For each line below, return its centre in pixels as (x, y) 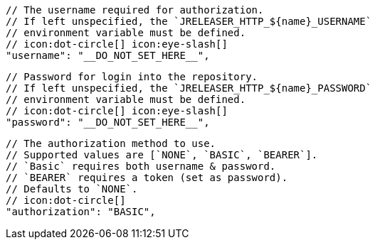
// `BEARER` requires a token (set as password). (147, 178)
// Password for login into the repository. (132, 77)
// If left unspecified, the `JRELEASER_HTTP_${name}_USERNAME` (189, 21)
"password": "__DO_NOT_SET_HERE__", (108, 122)
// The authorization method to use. (111, 143)
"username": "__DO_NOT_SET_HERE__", (108, 55)
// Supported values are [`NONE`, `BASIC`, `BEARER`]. (162, 155)
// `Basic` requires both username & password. (141, 166)
